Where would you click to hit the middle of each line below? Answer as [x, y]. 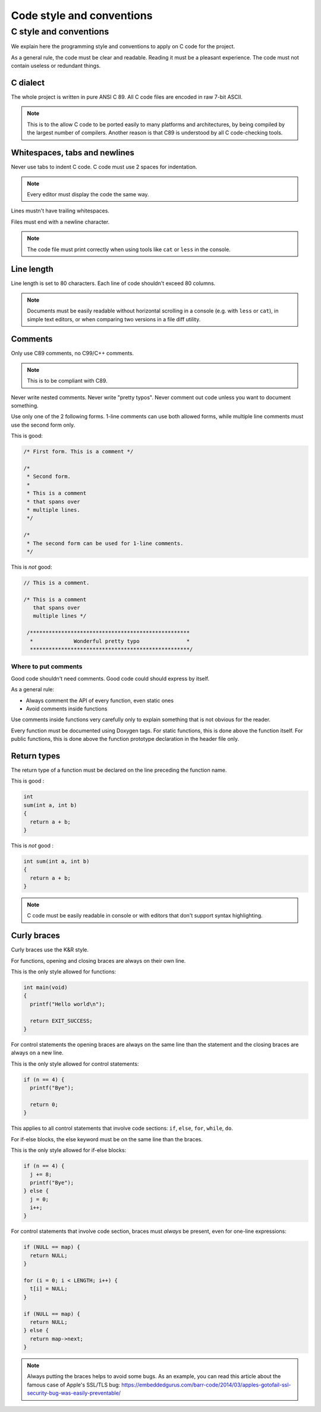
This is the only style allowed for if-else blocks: [69, 1150]
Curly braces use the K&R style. [50, 950]
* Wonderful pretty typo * [110, 641]
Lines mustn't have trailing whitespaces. [60, 211]
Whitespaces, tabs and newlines [73, 153]
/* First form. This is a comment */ [78, 452]
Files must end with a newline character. [60, 222]
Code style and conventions [82, 15]
